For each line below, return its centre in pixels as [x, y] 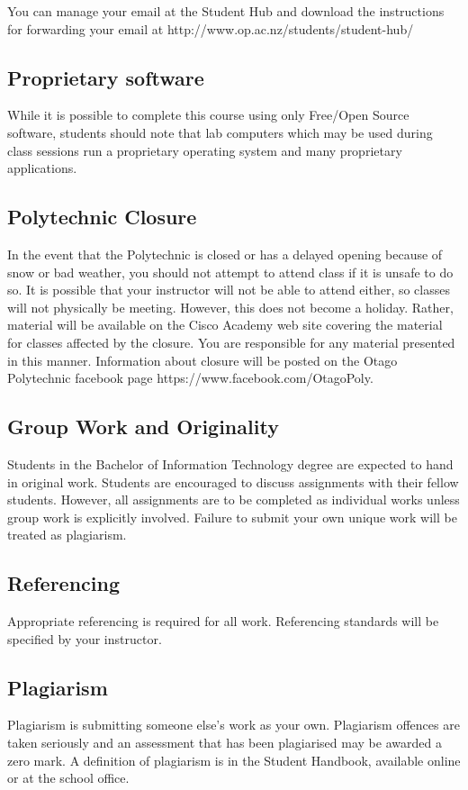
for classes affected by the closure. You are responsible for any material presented [231, 342]
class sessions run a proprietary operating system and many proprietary [205, 150]
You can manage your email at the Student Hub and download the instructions [226, 11]
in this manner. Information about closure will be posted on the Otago [202, 360]
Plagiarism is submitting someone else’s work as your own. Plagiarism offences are [234, 725]
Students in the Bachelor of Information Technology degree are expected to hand [230, 463]
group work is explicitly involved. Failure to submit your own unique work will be [232, 517]
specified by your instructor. [85, 638]
